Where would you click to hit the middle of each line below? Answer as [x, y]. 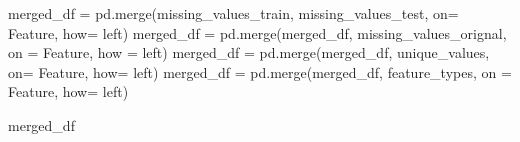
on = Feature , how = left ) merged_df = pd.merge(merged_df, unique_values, [249, 52]
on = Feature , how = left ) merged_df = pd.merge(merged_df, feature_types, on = [260, 71]
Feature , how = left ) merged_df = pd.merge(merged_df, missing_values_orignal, [257, 32]
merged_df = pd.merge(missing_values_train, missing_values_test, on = [233, 13]
